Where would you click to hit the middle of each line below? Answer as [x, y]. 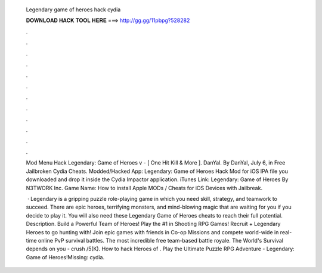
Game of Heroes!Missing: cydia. [65, 257]
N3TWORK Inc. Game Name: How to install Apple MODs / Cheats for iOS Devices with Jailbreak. [144, 188]
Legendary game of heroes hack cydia [73, 10]
